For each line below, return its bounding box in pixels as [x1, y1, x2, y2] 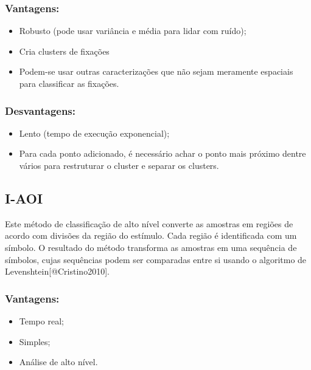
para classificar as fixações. [19, 77, 119, 89]
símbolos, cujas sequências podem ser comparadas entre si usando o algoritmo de [5, 253, 307, 266]
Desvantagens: [5, 103, 76, 118]
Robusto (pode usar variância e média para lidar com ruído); [19, 24, 246, 37]
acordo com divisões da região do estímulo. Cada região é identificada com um [5, 229, 297, 242]
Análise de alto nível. [19, 355, 98, 368]
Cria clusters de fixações [19, 44, 110, 57]
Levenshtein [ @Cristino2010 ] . [5, 265, 110, 278]
